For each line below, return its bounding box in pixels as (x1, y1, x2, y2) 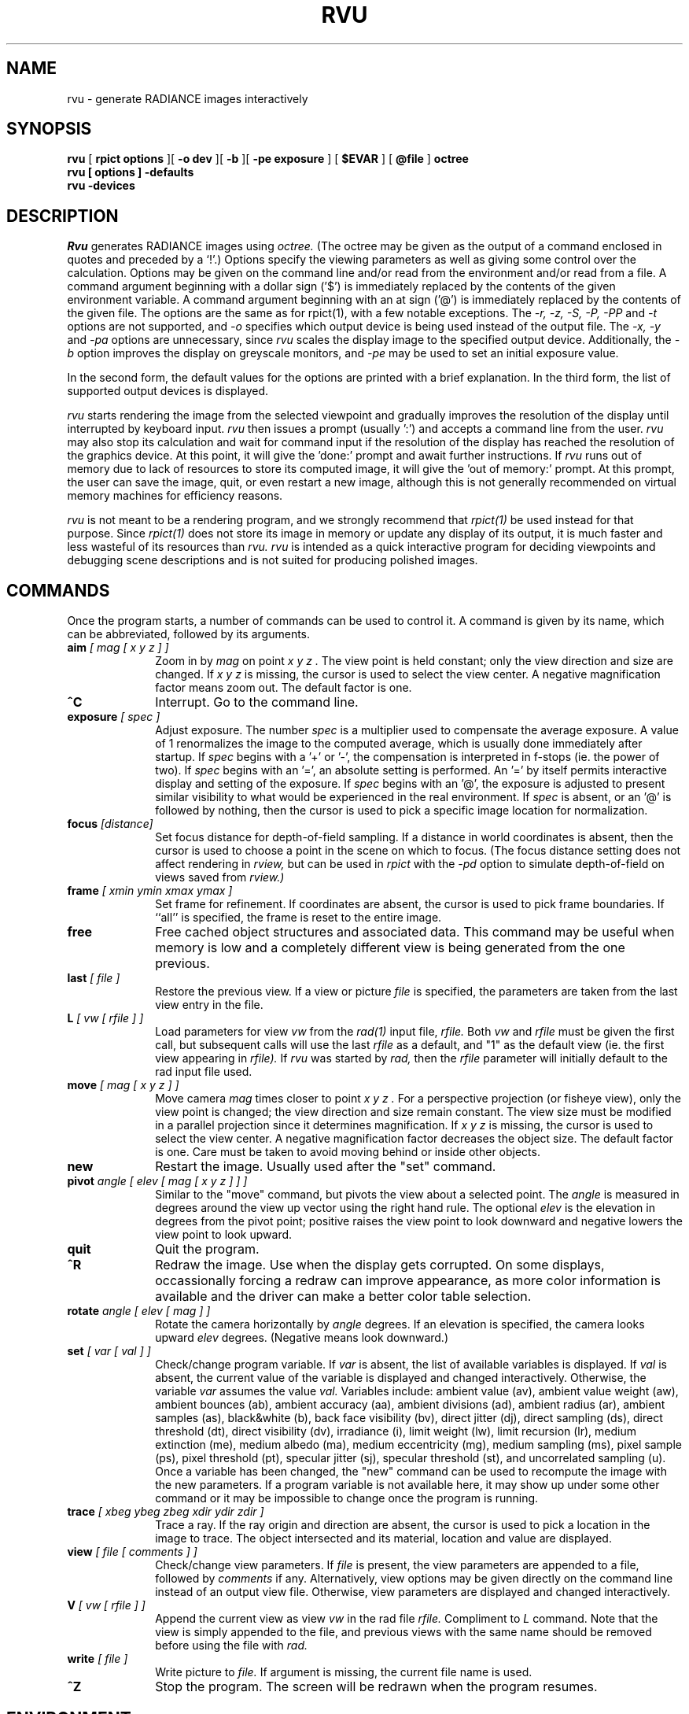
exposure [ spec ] (67, 710, 160, 724)
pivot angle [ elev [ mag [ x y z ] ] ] (67, 1174, 248, 1188)
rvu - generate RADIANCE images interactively (67, 91, 308, 105)
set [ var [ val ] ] (67, 1344, 151, 1358)
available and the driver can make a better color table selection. (155, 1288, 532, 1305)
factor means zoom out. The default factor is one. (155, 681, 412, 695)
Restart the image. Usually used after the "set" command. (155, 1158, 496, 1175)
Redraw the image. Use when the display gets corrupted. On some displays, (155, 1257, 605, 1273)
